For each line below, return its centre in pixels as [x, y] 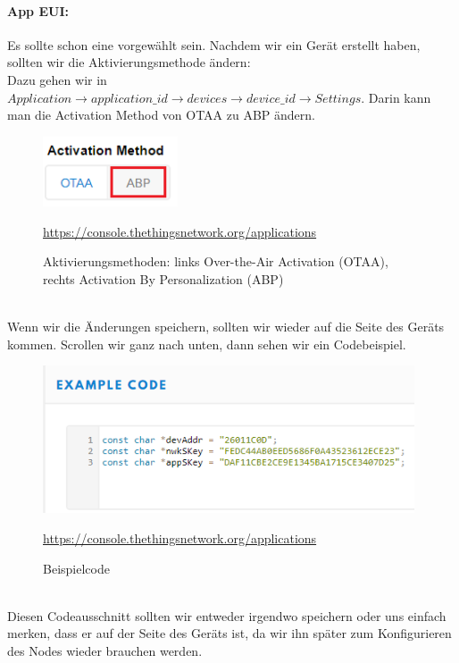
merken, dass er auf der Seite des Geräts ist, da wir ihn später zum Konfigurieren [229, 633]
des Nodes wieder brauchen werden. [105, 650]
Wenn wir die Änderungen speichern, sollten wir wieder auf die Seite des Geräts [226, 327]
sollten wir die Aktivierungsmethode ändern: [129, 62]
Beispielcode [76, 568]
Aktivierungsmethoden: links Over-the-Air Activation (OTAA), [216, 261]
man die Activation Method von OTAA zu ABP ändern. [162, 115]
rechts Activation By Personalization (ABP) [163, 279]
